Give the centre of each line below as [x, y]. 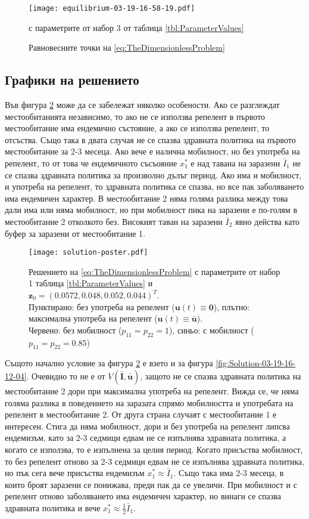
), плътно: [232, 306]
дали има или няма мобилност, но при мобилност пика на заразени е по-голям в [151, 210]
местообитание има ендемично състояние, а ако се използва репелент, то [137, 128]
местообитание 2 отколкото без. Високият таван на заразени [114, 221]
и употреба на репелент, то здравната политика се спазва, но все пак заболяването [154, 186]
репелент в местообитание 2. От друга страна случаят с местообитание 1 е [141, 414]
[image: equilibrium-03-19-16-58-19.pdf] [112, 8]
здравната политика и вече [53, 507]
